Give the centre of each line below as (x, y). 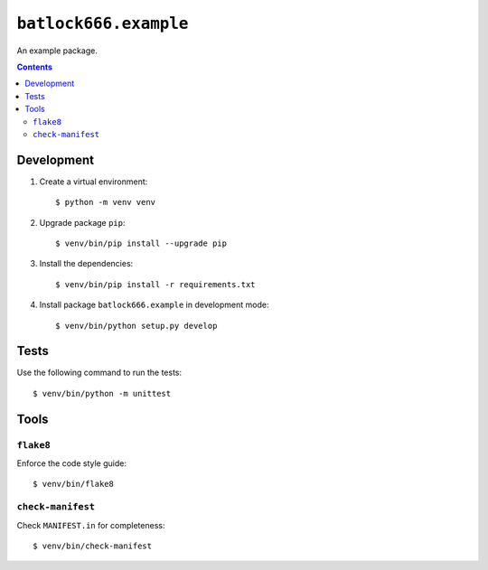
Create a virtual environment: (94, 182)
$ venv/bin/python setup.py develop (136, 326)
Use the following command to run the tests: (99, 373)
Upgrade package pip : (82, 222)
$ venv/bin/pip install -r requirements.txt (156, 284)
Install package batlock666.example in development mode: (154, 305)
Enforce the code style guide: (71, 463)
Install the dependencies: (86, 264)
